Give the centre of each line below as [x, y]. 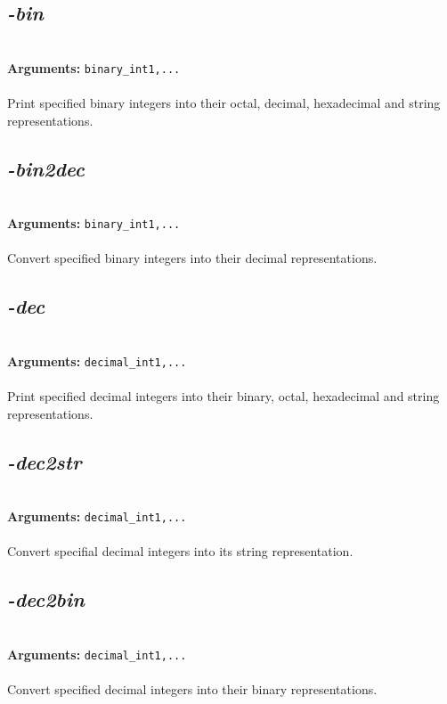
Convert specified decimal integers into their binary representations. [192, 688]
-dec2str [45, 461]
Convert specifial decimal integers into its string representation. [180, 551]
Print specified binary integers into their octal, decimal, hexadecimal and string [224, 103]
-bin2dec [46, 168]
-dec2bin [46, 599]
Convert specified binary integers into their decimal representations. [192, 258]
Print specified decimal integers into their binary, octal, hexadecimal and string [223, 395]
